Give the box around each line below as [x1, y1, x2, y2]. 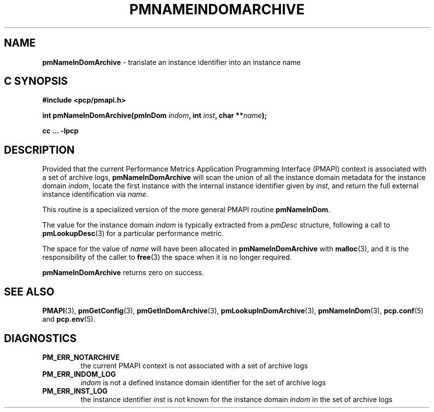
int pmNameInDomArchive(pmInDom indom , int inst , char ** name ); [42, 111, 267, 120]
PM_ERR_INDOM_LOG [42, 369, 116, 378]
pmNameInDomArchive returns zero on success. [42, 268, 204, 277]
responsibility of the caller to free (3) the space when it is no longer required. [42, 253, 292, 262]
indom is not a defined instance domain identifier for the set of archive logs [80, 378, 326, 387]
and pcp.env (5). [42, 315, 96, 324]
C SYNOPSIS [4, 75, 68, 88]
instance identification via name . [42, 190, 149, 199]
